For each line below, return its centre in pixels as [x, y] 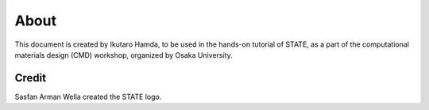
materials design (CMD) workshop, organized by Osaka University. [124, 55]
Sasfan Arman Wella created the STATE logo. [88, 97]
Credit [31, 78]
